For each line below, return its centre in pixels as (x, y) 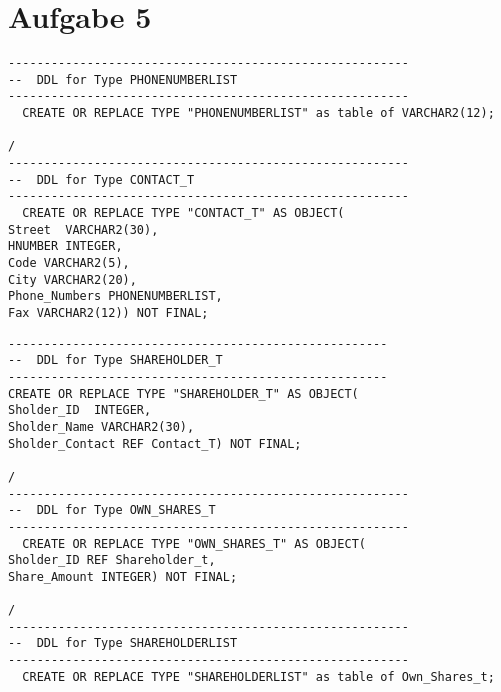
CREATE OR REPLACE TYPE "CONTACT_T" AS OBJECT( (183, 213)
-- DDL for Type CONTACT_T (101, 179)
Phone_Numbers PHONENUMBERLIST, (115, 296)
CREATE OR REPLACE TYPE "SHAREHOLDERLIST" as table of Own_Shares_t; (258, 676)
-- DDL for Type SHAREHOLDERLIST (123, 643)
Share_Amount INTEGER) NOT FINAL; (123, 576)
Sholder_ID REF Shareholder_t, (112, 560)
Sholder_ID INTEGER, (80, 410)
